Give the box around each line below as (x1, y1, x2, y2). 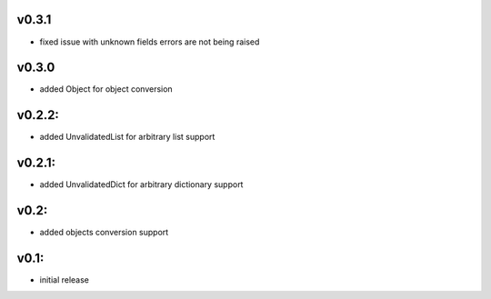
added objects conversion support (39, 227, 169, 238)
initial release (39, 274, 90, 285)
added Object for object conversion (39, 84, 173, 95)
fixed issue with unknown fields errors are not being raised (39, 36, 260, 47)
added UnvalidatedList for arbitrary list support (39, 132, 215, 143)
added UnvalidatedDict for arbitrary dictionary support (39, 179, 244, 190)
